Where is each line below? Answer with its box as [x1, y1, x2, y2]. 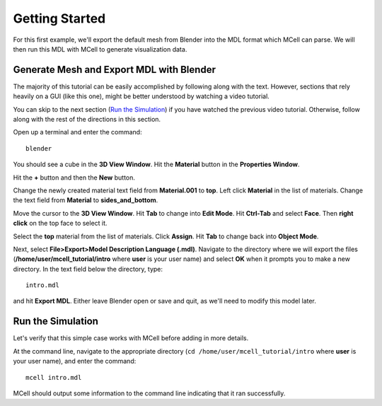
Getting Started [13, 11, 106, 26]
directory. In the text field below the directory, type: [13, 265, 163, 273]
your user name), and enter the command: [13, 357, 137, 366]
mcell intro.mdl [25, 373, 82, 381]
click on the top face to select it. [13, 219, 108, 228]
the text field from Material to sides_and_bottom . [13, 196, 158, 204]
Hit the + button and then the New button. [13, 173, 136, 182]
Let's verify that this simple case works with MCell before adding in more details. [13, 334, 249, 342]
